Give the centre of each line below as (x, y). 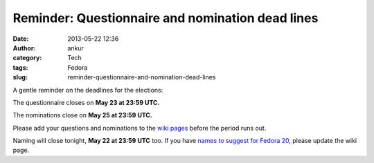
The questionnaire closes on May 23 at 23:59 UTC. (86, 102)
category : (27, 58)
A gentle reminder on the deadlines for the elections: (88, 90)
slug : (20, 77)
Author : (24, 48)
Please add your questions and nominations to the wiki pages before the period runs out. (140, 128)
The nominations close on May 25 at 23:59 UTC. (82, 115)
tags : (20, 67)
